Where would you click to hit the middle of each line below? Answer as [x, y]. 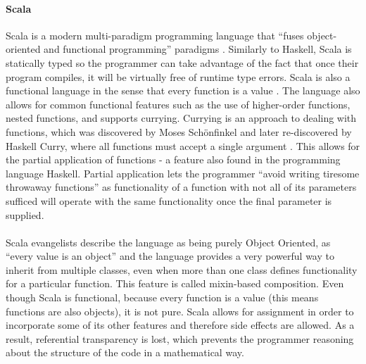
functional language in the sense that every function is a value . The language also [183, 90]
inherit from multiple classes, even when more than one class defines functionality [182, 269]
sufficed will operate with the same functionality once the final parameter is [169, 200]
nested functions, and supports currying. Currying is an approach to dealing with [181, 118]
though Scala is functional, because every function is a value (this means [162, 297]
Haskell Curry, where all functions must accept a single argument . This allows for [183, 145]
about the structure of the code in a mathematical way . [125, 352]
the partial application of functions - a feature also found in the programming [173, 159]
